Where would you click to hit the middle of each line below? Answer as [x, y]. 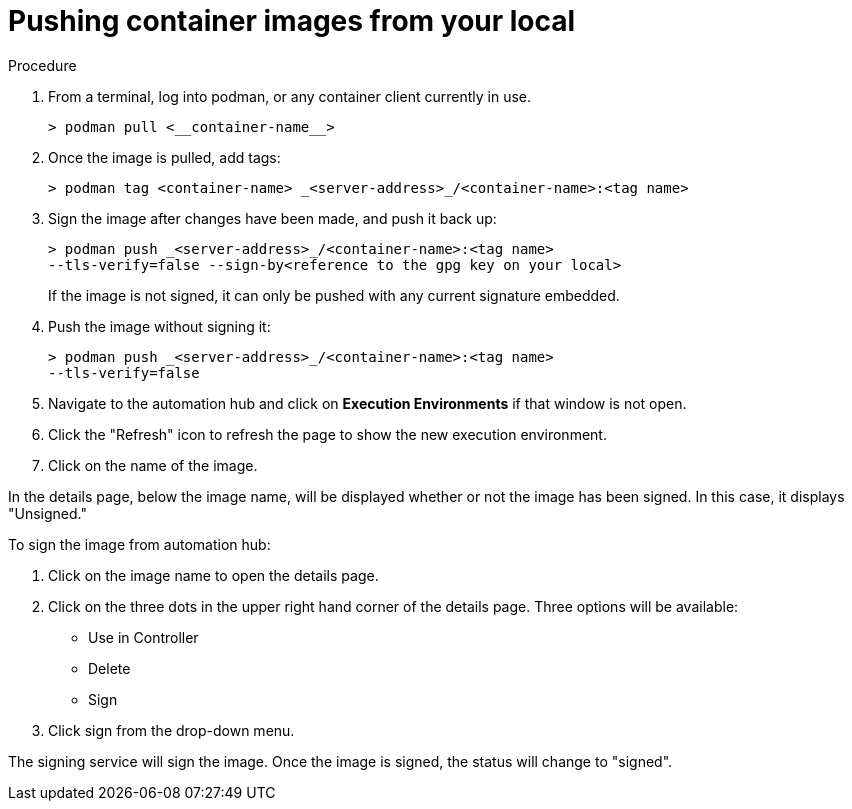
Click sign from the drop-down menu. [171, 730]
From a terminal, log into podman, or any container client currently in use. [289, 96]
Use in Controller [143, 637]
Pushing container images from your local [292, 21]
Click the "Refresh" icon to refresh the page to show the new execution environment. [327, 434]
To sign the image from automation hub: [139, 544]
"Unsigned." [47, 513]
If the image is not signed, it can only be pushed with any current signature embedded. [334, 295]
